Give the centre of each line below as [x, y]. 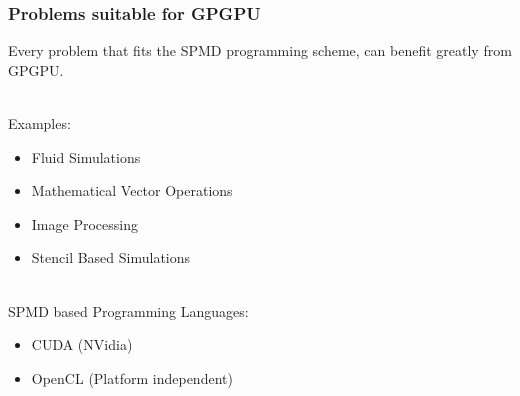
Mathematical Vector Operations [132, 190]
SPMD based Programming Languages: [128, 310]
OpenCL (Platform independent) [132, 377]
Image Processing [84, 223]
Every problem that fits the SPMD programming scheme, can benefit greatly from [260, 50]
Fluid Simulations [86, 156]
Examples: [39, 123]
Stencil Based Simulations [111, 257]
